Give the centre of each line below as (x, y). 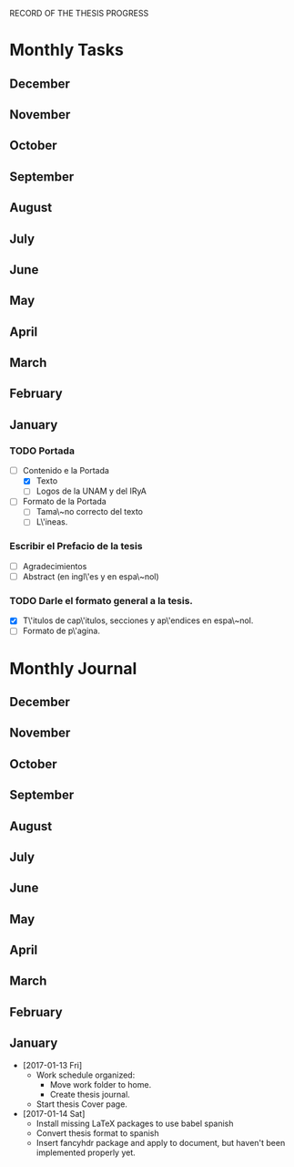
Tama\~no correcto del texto (90, 512)
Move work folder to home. (101, 1084)
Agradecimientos (55, 566)
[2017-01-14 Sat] (54, 1113)
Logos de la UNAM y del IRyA (91, 491)
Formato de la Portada (64, 502)
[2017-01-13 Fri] (52, 1065)
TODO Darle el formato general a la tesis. (101, 600)
